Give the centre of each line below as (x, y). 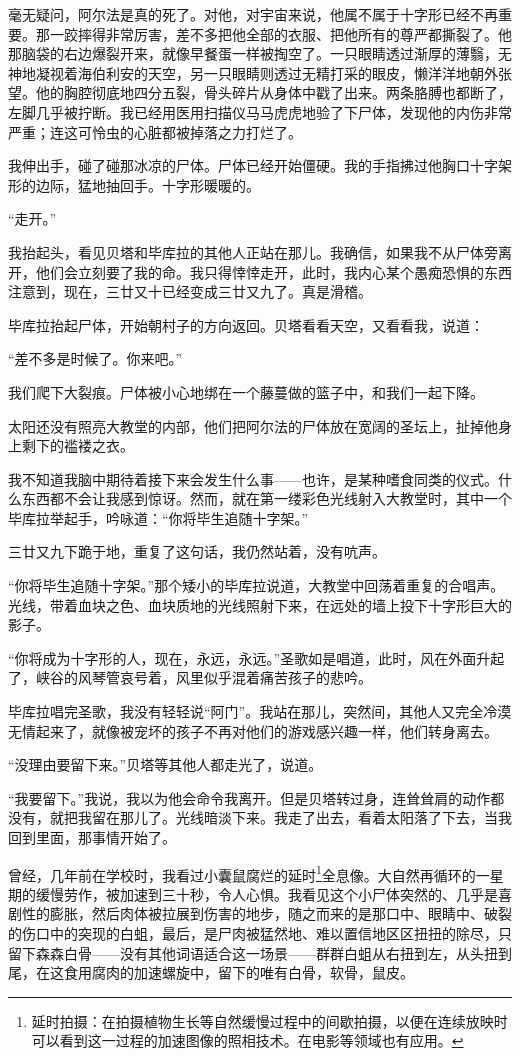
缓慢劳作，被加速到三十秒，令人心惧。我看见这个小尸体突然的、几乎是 (266, 893)
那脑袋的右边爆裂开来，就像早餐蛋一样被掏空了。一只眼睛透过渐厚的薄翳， (253, 53)
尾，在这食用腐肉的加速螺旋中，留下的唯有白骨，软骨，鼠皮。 (211, 972)
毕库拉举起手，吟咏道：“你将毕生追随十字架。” (158, 517)
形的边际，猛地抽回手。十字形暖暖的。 (134, 184)
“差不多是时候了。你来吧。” (95, 358)
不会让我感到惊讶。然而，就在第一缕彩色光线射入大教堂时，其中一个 (287, 498)
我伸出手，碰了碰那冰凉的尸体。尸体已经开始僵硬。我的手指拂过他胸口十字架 (260, 165)
